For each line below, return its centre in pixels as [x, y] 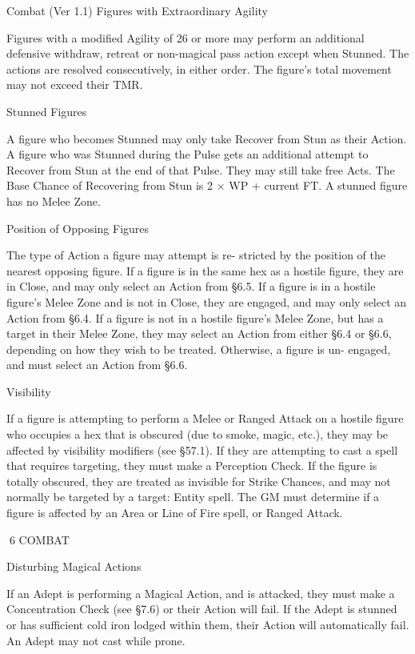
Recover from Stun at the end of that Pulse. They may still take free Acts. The [201, 169]
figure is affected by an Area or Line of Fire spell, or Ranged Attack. [175, 513]
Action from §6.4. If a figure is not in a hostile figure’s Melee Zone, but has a [195, 317]
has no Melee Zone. [54, 201]
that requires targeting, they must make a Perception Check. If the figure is [192, 465]
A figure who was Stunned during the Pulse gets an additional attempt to [188, 154]
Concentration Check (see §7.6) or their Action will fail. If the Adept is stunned [202, 609]
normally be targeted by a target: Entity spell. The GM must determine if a [193, 497]
